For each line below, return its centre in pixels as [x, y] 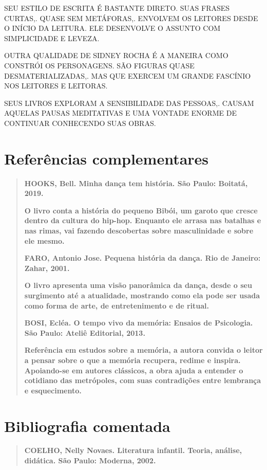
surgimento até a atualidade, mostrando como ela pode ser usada [142, 295]
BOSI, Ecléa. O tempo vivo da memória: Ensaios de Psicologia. [139, 323]
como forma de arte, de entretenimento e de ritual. [117, 305]
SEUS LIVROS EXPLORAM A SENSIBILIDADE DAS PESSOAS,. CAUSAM [129, 103]
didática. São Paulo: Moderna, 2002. [90, 460]
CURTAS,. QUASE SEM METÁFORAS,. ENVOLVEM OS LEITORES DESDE [131, 18]
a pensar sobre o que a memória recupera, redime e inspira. [132, 360]
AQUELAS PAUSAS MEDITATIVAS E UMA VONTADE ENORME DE [120, 113]
